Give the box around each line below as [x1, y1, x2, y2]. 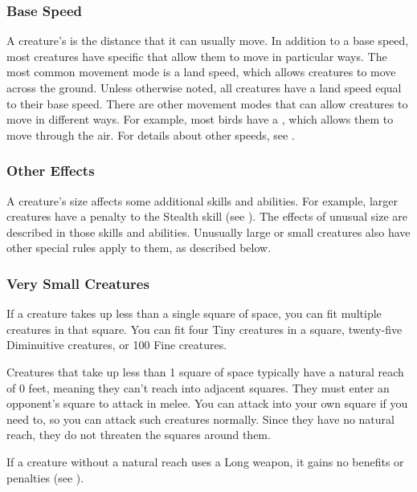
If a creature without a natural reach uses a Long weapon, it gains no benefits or [6, 453, 404, 470]
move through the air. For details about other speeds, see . [6, 126, 295, 143]
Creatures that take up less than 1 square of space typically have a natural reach [6, 363, 404, 380]
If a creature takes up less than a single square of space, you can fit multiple [6, 305, 382, 322]
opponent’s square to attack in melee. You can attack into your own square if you [6, 395, 408, 412]
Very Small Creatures [6, 273, 149, 293]
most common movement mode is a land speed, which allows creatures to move [6, 63, 396, 80]
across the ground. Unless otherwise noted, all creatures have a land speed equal [6, 79, 402, 96]
